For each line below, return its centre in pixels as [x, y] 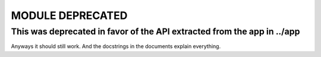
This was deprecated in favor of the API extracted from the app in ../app [155, 31]
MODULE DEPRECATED [69, 15]
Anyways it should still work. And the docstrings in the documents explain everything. [116, 46]
